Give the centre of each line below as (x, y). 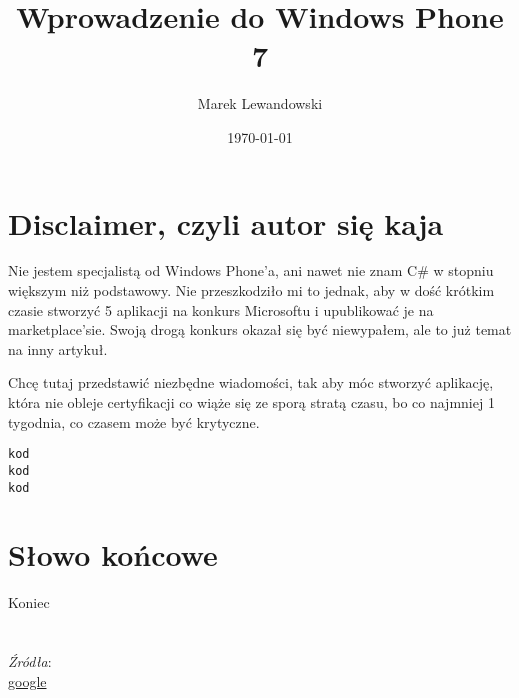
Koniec (29, 602)
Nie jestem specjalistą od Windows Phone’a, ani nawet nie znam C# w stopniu (251, 270)
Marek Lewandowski (260, 103)
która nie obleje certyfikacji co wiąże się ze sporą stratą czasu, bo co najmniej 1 (251, 402)
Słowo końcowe (113, 554)
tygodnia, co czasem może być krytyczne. (134, 421)
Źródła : (30, 661)
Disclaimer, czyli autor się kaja (226, 222)
